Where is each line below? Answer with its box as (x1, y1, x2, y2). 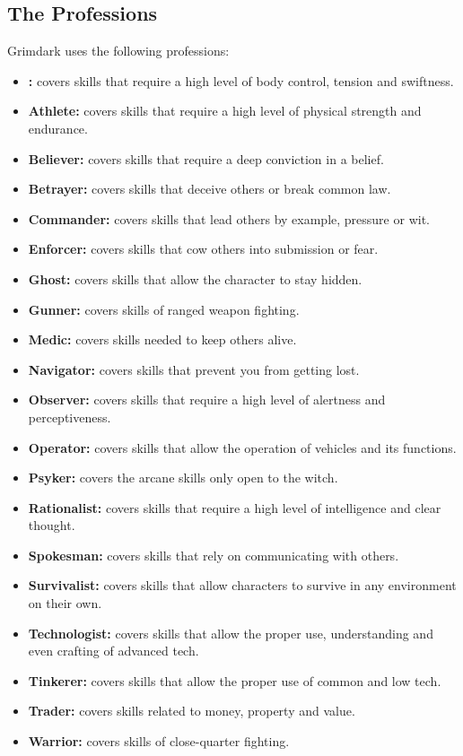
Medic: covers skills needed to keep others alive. (28, 330, 297, 349)
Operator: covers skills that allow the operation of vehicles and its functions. (28, 438, 457, 456)
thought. (28, 516, 75, 534)
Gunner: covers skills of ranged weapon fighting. (28, 300, 300, 318)
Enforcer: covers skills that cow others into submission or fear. (28, 239, 379, 258)
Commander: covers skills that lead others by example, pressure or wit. (28, 209, 430, 228)
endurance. (28, 118, 88, 137)
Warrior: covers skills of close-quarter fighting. (28, 732, 290, 751)
